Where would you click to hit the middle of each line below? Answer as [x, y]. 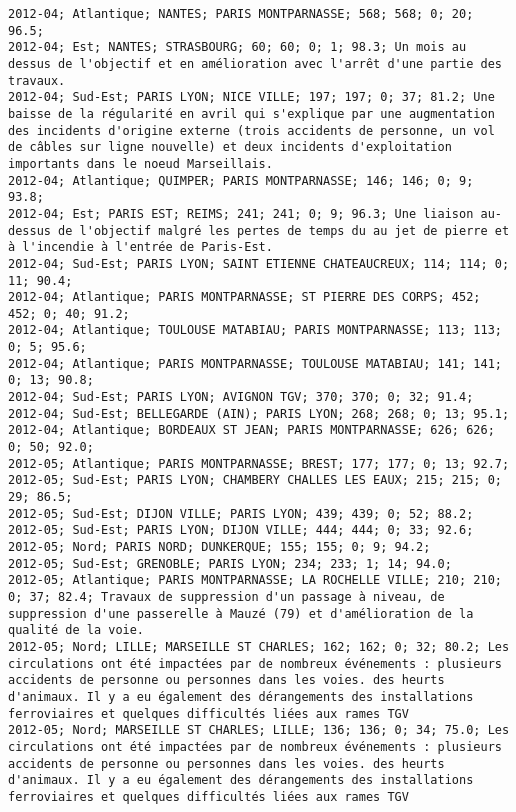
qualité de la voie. [76, 630]
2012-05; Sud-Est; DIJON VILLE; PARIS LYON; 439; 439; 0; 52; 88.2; [241, 513]
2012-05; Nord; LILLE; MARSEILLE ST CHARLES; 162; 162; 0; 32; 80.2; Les [259, 646]
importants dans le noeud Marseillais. [140, 163]
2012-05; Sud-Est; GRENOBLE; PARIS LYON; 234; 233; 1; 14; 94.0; [230, 563]
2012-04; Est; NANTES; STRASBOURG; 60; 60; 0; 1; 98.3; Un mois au [237, 47]
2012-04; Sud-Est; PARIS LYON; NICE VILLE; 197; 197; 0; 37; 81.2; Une [251, 97]
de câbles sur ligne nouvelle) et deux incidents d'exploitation [230, 147]
